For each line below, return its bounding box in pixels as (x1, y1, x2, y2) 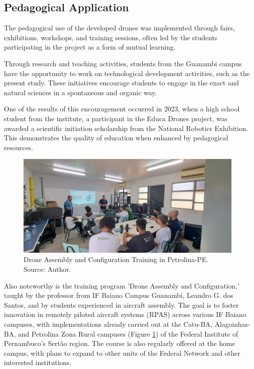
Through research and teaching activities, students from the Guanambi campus (4, 58, 242, 68)
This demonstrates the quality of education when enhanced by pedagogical (4, 132, 229, 143)
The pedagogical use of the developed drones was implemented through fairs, (4, 23, 235, 33)
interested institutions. (4, 357, 72, 368)
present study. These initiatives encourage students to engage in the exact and (4, 78, 239, 88)
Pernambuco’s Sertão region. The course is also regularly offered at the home (4, 338, 235, 348)
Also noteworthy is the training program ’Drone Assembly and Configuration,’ (4, 280, 239, 290)
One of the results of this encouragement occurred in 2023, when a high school (4, 104, 240, 114)
